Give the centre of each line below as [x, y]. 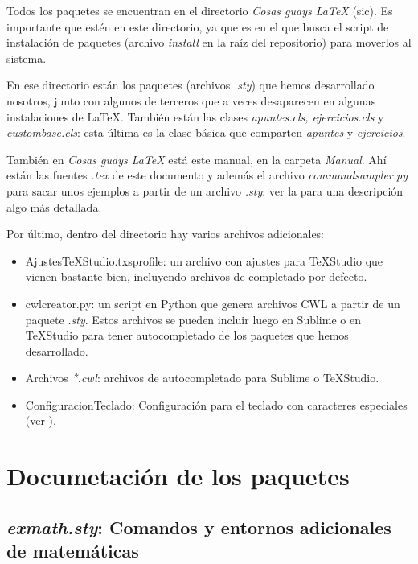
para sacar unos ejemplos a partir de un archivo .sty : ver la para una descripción [205, 190]
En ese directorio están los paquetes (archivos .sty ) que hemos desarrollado [191, 85]
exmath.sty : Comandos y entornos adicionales [199, 527]
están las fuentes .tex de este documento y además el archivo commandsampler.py [207, 175]
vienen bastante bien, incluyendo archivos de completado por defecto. [196, 276]
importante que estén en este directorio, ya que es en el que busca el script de [198, 26]
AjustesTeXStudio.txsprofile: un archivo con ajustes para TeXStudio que [204, 260]
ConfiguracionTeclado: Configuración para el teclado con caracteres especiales [216, 404]
